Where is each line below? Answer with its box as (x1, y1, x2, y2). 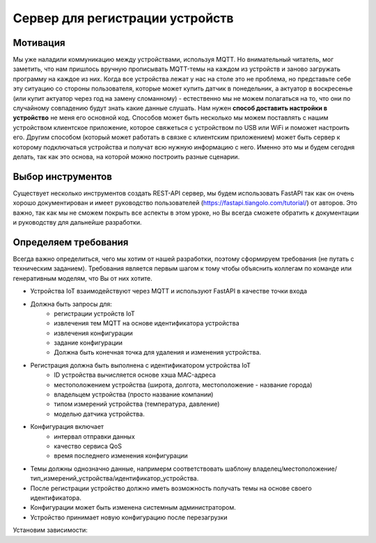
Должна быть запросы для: (30, 300, 113, 308)
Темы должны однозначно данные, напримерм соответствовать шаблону (30, 464, 252, 473)
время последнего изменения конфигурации (54, 452, 188, 460)
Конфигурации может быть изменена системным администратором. (30, 503, 236, 512)
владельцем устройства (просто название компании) (54, 390, 214, 399)
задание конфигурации (54, 339, 123, 347)
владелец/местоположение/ (253, 464, 338, 473)
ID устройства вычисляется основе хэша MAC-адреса (54, 371, 216, 379)
